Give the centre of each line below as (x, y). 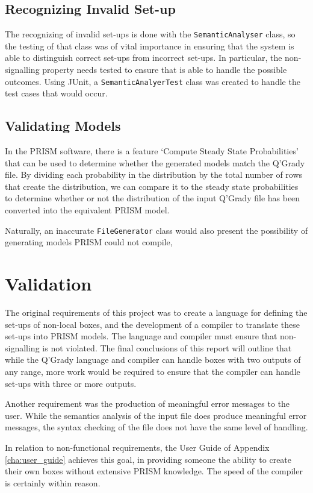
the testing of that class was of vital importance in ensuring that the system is (150, 46)
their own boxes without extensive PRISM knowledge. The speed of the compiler (154, 471)
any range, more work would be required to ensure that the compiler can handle (153, 371)
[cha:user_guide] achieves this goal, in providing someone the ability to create (148, 459)
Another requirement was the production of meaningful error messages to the (147, 404)
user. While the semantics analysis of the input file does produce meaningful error (156, 415)
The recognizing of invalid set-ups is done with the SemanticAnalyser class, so (150, 34)
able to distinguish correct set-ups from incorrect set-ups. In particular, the (144, 58)
